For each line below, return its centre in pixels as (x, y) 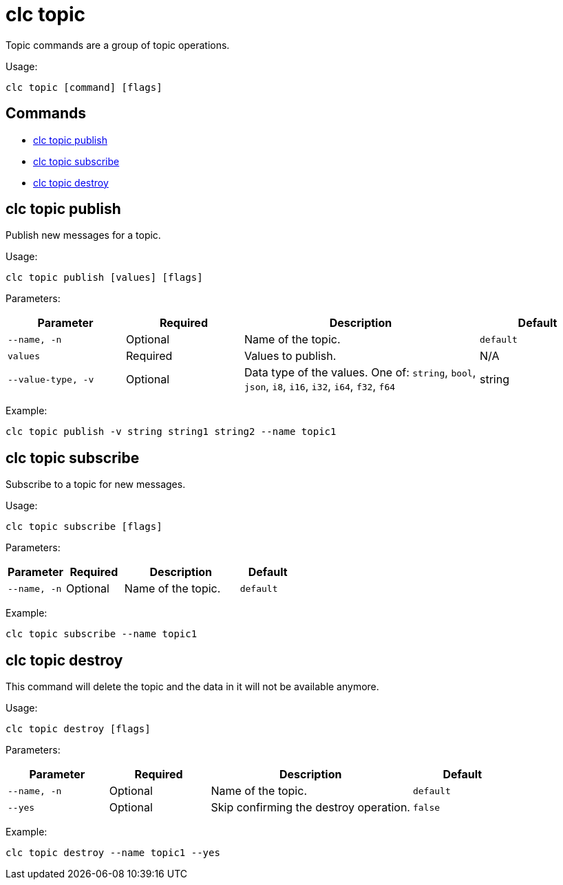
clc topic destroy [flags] (78, 729)
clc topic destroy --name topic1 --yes (113, 853)
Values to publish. (290, 356)
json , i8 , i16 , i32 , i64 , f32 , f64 (320, 386)
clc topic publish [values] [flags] (104, 278)
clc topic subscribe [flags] (84, 527)
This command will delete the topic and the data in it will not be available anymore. (192, 687)
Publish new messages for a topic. (83, 235)
